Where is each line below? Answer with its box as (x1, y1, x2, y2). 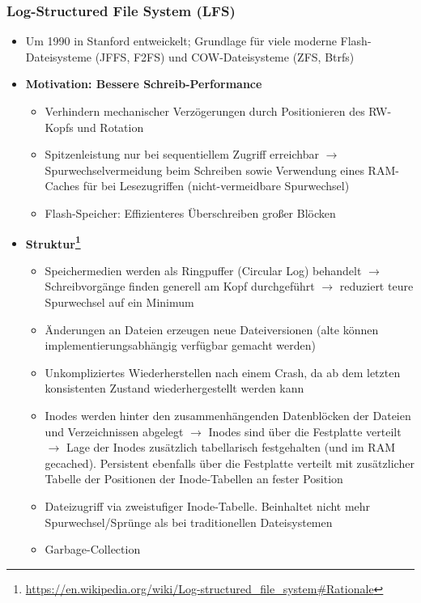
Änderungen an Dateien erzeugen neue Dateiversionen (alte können (45, 321, 379, 338)
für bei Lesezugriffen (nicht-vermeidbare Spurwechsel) (83, 177, 350, 194)
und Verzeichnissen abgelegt (45, 423, 184, 440)
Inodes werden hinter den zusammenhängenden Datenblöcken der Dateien (45, 406, 411, 423)
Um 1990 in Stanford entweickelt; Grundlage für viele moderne (25, 32, 337, 49)
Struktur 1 (25, 232, 81, 252)
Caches (45, 177, 80, 194)
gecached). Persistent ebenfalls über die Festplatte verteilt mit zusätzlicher (45, 454, 415, 471)
